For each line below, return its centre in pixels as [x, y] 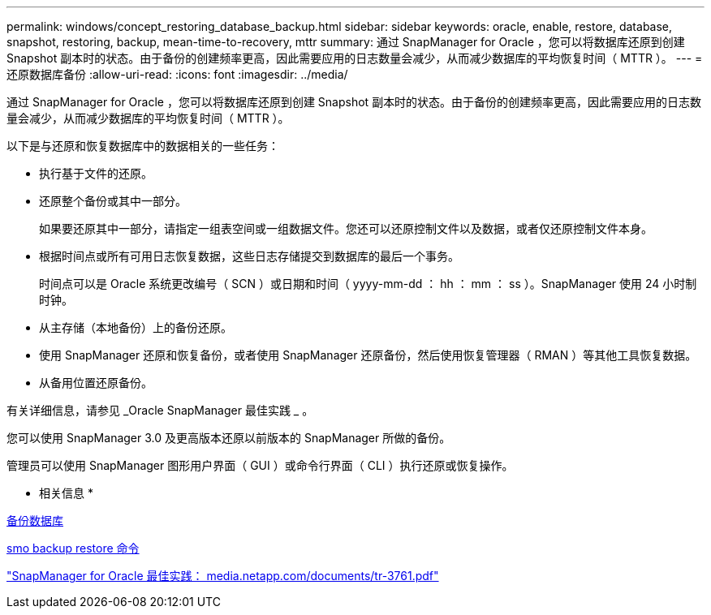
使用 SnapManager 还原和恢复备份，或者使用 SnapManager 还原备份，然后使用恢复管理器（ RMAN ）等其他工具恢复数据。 [368, 355]
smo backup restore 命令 [73, 548]
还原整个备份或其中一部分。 [113, 201]
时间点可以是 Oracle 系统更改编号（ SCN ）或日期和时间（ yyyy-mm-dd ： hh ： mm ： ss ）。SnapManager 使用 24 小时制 [368, 284]
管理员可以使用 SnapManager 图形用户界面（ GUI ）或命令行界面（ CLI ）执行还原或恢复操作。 [260, 465]
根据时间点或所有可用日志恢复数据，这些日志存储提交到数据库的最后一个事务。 [249, 256]
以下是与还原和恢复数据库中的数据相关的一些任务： [143, 146]
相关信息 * [66, 493]
